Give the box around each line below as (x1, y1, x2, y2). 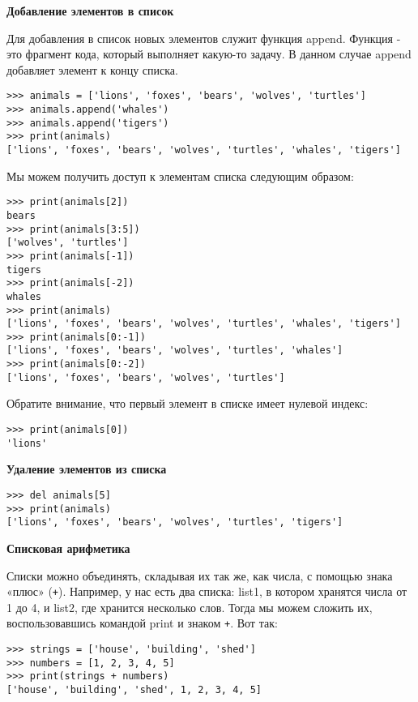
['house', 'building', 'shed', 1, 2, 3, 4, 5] (6, 683, 262, 696)
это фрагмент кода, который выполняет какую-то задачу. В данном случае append (6, 45, 412, 62)
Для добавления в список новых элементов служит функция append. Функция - (6, 29, 401, 46)
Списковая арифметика (6, 539, 130, 556)
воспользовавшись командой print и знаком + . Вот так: (6, 614, 278, 631)
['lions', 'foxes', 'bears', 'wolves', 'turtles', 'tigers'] (6, 516, 343, 529)
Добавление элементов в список (6, 2, 174, 19)
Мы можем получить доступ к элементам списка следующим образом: (6, 167, 354, 184)
